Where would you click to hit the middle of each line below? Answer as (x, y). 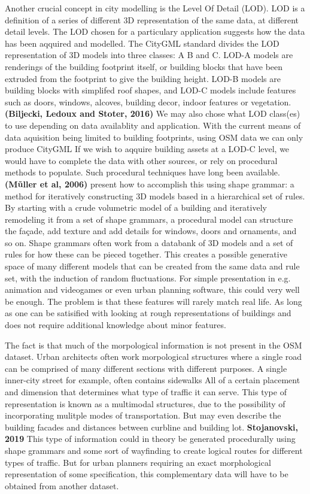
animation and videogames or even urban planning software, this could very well (152, 290)
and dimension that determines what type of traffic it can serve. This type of (146, 392)
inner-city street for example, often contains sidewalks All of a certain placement (153, 380)
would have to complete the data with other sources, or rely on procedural (141, 160)
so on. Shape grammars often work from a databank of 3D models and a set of (149, 242)
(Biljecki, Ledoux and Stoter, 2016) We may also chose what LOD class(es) (153, 113)
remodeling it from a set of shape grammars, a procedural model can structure (149, 219)
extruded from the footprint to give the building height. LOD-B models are (143, 78)
